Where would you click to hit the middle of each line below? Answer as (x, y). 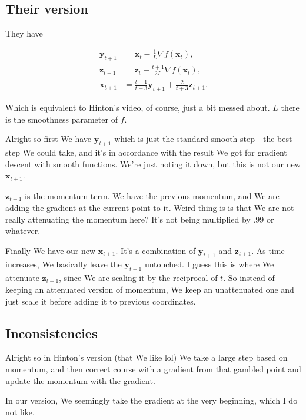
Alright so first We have (49, 139)
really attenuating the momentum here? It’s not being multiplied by (128, 219)
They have (24, 33)
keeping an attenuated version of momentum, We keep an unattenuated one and (150, 289)
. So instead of (249, 277)
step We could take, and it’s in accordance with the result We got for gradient (146, 152)
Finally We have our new (51, 250)
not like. (20, 411)
